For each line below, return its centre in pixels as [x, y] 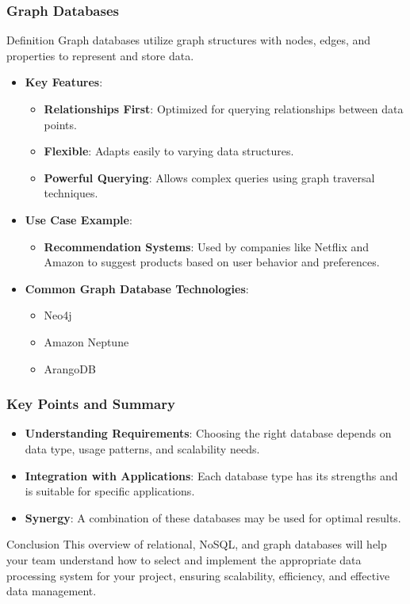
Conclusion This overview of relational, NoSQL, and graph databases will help [197, 544]
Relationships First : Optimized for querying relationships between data [224, 109]
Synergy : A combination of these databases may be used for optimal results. [213, 517]
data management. [52, 591]
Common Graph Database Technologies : [137, 288]
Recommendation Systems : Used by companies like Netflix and [206, 246]
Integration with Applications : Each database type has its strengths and [211, 475]
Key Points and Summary [91, 404]
